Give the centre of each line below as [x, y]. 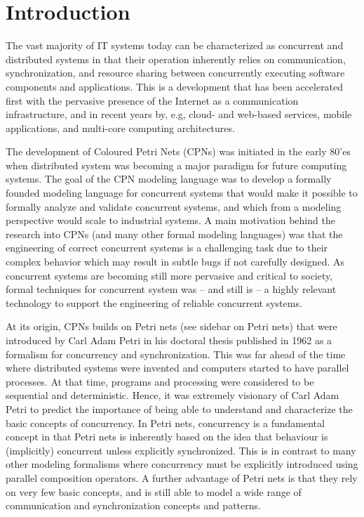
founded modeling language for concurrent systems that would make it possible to [182, 193]
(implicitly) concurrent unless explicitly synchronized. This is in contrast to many [181, 450]
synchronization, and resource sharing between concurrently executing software [175, 73]
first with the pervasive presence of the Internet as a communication [152, 100]
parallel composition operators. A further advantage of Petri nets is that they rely [182, 477]
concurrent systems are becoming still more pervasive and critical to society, [169, 275]
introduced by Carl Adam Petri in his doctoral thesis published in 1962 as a [169, 340]
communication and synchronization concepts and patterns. [133, 505]
